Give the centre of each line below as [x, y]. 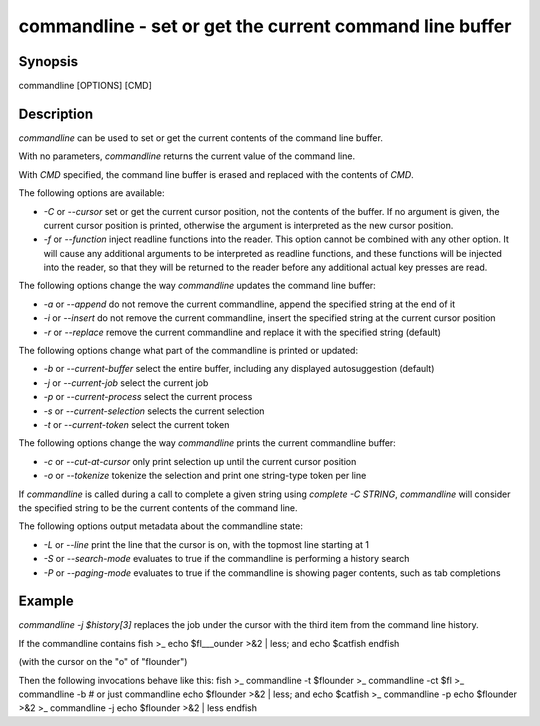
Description [56, 113]
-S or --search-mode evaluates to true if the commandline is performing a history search [226, 559]
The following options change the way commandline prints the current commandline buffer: [207, 443]
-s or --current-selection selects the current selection [154, 411]
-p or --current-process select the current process [148, 397]
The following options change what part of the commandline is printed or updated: [188, 351]
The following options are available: [91, 193]
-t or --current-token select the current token [136, 424]
